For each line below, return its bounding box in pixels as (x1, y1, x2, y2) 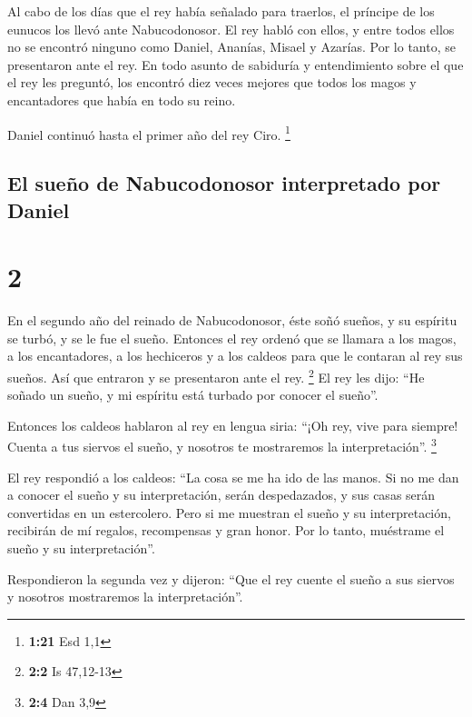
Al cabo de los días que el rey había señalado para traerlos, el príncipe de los (7, 2, 435, 20)
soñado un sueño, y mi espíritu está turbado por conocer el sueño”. (7, 385, 379, 404)
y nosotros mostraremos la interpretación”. (7, 587, 243, 606)
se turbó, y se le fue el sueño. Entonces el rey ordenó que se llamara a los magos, (7, 328, 457, 347)
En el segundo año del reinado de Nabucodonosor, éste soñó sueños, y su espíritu (7, 311, 457, 330)
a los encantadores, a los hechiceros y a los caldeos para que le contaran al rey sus (7, 346, 463, 365)
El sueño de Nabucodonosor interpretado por (7, 169, 441, 197)
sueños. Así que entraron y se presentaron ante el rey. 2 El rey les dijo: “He (7, 364, 425, 386)
